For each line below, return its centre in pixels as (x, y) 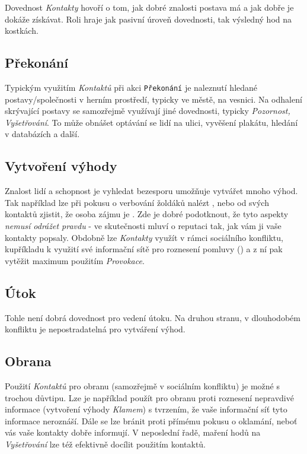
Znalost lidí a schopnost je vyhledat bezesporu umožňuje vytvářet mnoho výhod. (151, 191)
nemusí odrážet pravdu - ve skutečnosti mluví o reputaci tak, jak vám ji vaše (143, 226)
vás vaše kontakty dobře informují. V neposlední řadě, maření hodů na (133, 432)
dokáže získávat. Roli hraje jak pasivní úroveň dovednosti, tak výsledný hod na (148, 19)
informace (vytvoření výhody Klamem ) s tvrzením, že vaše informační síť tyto (146, 409)
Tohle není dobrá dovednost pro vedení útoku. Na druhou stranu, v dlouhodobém (153, 317)
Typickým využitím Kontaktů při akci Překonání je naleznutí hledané (131, 87)
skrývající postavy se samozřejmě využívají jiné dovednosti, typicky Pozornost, (148, 111)
